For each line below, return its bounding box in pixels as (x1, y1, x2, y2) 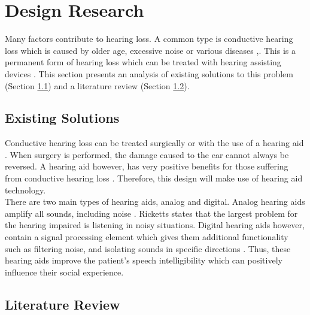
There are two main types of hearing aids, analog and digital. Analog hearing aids (5, 195, 305, 208)
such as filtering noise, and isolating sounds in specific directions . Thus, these (5, 242, 291, 255)
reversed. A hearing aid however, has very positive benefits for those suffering (5, 160, 288, 172)
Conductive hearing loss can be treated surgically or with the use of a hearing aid (5, 137, 304, 149)
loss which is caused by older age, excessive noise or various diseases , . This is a (5, 44, 296, 56)
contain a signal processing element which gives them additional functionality (5, 231, 288, 243)
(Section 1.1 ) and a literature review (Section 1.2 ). (5, 79, 190, 92)
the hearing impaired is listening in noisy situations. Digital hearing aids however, (5, 219, 305, 231)
